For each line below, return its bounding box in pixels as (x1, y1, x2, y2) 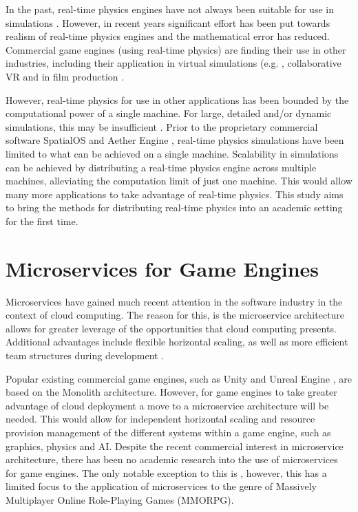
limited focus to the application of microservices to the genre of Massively (6, 479, 317, 493)
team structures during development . (6, 348, 165, 362)
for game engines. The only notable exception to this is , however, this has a (6, 465, 327, 480)
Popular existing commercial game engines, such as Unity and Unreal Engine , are (6, 371, 352, 385)
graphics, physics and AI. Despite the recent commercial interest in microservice (6, 438, 344, 453)
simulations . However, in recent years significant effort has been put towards (6, 15, 330, 30)
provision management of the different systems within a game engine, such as (6, 425, 331, 439)
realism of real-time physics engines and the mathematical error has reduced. (6, 29, 330, 43)
